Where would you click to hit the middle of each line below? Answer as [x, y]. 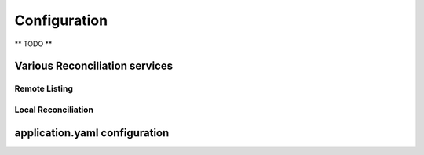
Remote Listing [44, 88]
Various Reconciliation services [93, 66]
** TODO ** [33, 44]
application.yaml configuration [92, 133]
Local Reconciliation [54, 110]
